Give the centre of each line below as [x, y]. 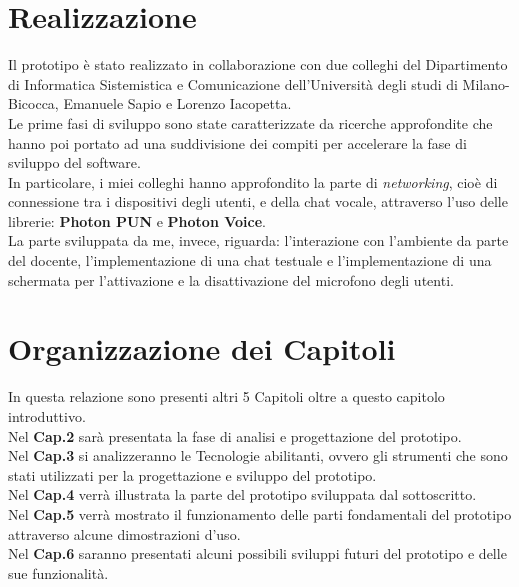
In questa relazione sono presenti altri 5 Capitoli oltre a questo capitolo [226, 396]
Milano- [486, 83]
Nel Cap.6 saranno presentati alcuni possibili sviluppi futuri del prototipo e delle [257, 553]
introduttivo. [47, 415]
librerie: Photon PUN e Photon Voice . [137, 220]
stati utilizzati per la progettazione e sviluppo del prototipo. [192, 474]
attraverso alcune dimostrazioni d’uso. [124, 533]
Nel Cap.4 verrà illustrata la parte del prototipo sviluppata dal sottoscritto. [242, 494]
